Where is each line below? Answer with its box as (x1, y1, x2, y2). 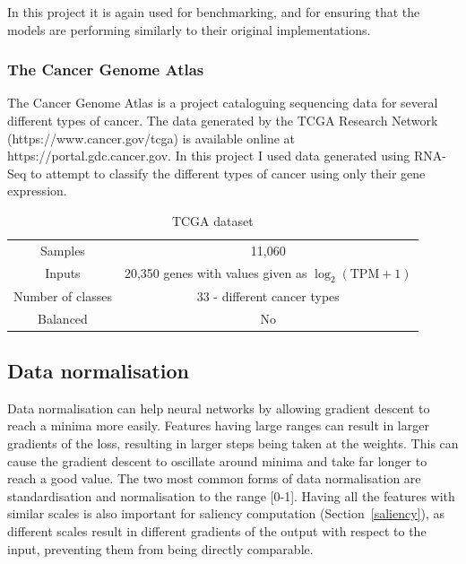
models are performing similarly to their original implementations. (7, 20, 371, 39)
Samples (40, 240, 85, 259)
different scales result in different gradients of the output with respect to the (7, 522, 427, 540)
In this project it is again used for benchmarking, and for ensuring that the (7, 3, 420, 21)
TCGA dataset (171, 211, 254, 230)
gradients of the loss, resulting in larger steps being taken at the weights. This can (7, 434, 459, 453)
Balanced (38, 308, 88, 327)
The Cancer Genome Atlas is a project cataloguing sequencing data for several (7, 93, 438, 112)
